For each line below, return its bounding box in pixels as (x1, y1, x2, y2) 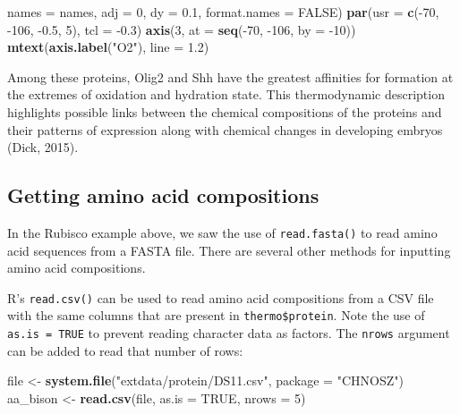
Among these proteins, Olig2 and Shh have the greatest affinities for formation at (7, 67, 454, 86)
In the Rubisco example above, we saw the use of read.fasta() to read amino (7, 223, 438, 241)
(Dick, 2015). (7, 138, 79, 156)
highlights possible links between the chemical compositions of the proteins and (7, 102, 442, 121)
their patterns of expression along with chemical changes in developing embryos (7, 120, 443, 139)
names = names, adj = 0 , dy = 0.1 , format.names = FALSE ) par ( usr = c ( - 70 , (7, 3, 439, 21)
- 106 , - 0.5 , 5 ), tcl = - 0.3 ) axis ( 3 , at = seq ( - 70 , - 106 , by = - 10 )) (7, 20, 356, 38)
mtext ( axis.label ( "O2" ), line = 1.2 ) (7, 38, 209, 56)
